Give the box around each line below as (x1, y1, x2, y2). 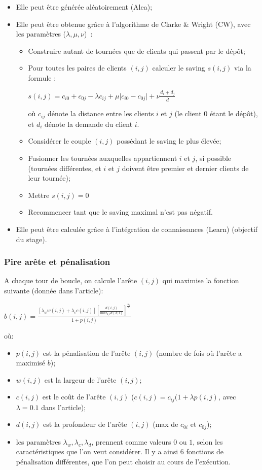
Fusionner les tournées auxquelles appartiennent (28, 153, 177, 163)
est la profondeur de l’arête (43, 419, 127, 429)
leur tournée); (28, 173, 70, 183)
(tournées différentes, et (28, 162, 101, 173)
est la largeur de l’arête (44, 374, 117, 385)
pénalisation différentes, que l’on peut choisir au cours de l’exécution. (16, 456, 231, 466)
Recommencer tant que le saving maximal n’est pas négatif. (28, 207, 213, 217)
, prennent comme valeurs (91, 436, 171, 447)
